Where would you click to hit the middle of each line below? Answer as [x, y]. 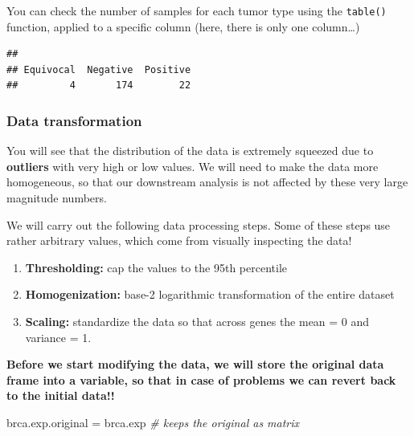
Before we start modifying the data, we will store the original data [195, 364]
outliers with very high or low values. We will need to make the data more [193, 166]
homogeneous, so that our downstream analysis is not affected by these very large [207, 182]
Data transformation [74, 120]
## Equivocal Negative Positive [99, 69]
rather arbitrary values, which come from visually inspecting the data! [179, 240]
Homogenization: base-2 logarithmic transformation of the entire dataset [210, 294]
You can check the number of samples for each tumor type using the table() [197, 10]
